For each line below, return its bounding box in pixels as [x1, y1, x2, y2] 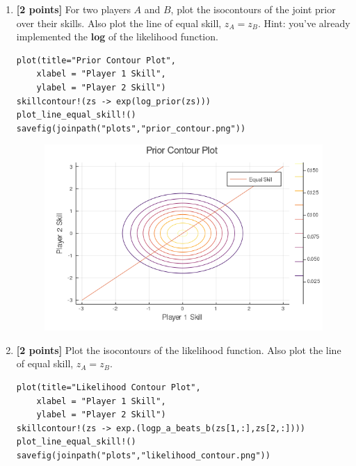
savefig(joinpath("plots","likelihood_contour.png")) [16, 450, 270, 460]
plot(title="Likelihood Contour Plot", [16, 382, 201, 392]
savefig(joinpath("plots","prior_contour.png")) [16, 123, 246, 134]
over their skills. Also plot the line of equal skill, [16, 15, 222, 30]
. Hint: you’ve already [257, 15, 350, 30]
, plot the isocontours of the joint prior [170, 2, 336, 16]
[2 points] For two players [16, 2, 131, 16]
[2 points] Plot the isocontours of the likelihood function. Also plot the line [16, 342, 341, 357]
